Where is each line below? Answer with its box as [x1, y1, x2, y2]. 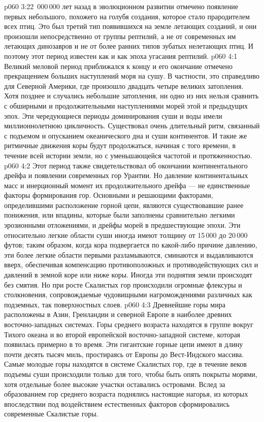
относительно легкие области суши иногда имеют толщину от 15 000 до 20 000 [4, 229, 248, 240]
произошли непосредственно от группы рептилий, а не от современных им [4, 30, 236, 41]
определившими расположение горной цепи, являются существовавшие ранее [4, 199, 244, 210]
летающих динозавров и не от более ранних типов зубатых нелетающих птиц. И [4, 41, 253, 51]
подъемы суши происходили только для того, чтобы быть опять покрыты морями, [4, 368, 257, 379]
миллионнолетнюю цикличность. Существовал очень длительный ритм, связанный [4, 120, 260, 131]
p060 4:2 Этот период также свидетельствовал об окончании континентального [4, 160, 248, 170]
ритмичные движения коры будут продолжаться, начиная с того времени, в [4, 140, 236, 151]
